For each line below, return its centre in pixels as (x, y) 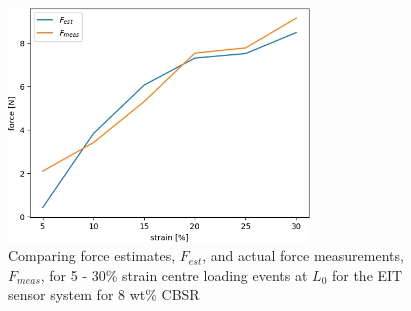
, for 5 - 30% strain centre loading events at (174, 274)
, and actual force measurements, (303, 255)
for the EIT (367, 274)
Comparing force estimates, (92, 255)
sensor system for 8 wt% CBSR (104, 294)
